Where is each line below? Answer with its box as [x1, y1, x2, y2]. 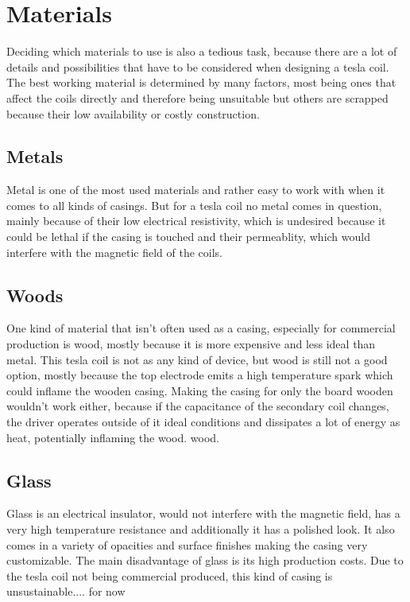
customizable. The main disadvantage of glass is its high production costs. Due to [6, 552, 404, 569]
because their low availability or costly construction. [6, 105, 260, 122]
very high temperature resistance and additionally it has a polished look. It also [6, 521, 395, 538]
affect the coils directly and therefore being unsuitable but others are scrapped [6, 89, 389, 106]
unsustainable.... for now [6, 583, 126, 600]
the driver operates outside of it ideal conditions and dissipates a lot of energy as [6, 414, 400, 430]
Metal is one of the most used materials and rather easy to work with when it [6, 181, 385, 198]
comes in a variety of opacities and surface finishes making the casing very [6, 536, 368, 553]
